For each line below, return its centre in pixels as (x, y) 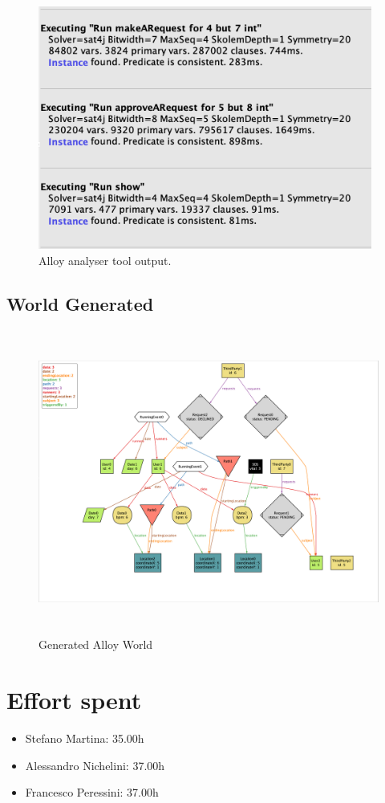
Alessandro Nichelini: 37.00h (95, 765)
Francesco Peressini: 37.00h (92, 792)
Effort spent (74, 700)
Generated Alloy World (96, 644)
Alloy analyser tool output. (105, 260)
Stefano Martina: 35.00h (85, 738)
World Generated (80, 303)
